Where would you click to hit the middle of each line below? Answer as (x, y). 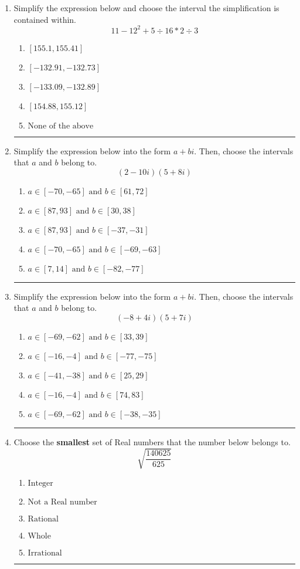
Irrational (45, 553)
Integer (40, 484)
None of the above (61, 126)
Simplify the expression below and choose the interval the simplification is (146, 8)
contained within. (45, 19)
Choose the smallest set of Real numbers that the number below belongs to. (152, 442)
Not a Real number (62, 502)
